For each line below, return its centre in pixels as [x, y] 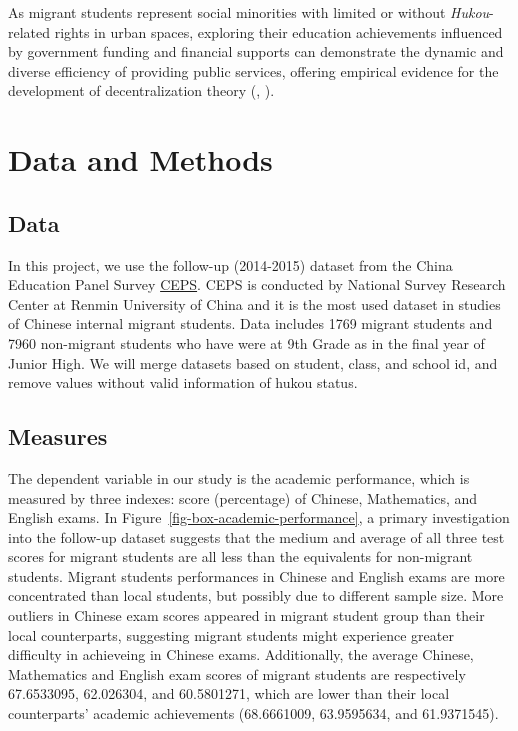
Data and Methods [140, 159]
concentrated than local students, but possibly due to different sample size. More [256, 595]
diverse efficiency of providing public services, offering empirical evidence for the [253, 70]
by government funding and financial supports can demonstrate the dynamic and [256, 51]
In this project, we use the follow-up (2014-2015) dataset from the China [230, 264]
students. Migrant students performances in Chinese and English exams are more [256, 575]
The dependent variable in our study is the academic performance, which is [239, 477]
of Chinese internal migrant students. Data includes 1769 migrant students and [250, 323]
